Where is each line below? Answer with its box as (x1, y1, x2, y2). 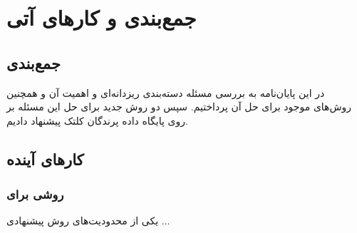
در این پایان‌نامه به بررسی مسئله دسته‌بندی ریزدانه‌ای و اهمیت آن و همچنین (6, 85, 325, 100)
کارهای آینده (6, 147, 84, 170)
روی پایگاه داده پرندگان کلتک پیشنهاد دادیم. (6, 113, 188, 128)
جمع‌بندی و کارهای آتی (6, 3, 197, 32)
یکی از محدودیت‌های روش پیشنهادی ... (6, 213, 170, 228)
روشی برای (6, 185, 64, 203)
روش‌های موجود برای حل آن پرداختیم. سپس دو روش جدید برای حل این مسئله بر (6, 99, 352, 114)
